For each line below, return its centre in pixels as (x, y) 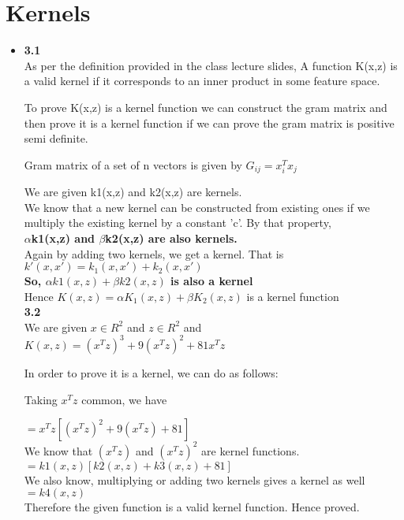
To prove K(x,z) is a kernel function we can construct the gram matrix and (206, 107)
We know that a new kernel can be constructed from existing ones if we (197, 207)
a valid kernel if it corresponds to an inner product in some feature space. (202, 81)
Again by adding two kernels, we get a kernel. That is (154, 253)
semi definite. (56, 138)
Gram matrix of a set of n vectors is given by (133, 164)
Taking (41, 399)
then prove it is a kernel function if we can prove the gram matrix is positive (209, 123)
